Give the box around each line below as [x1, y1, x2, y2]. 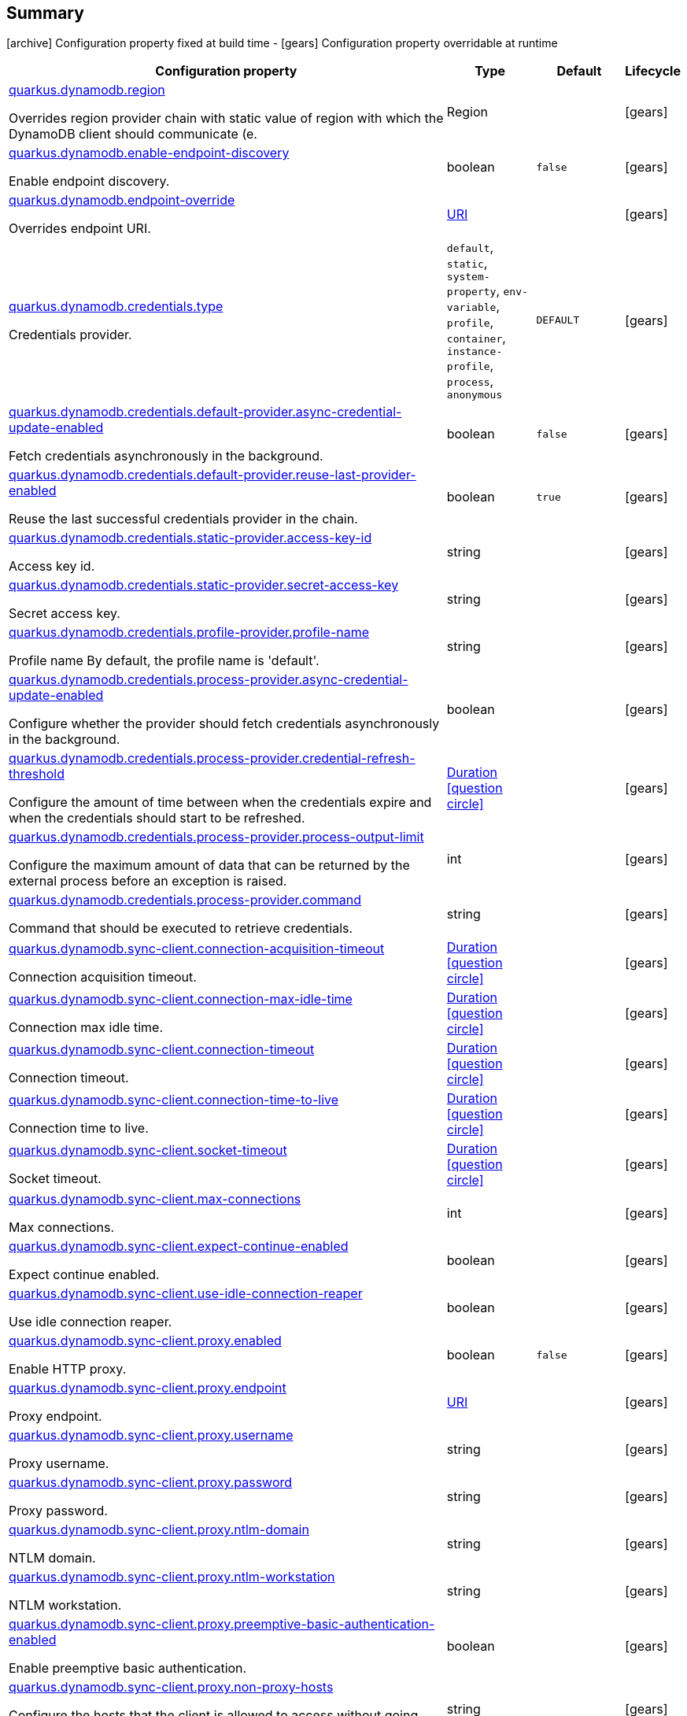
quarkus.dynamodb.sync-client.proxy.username [9, 1427, 294, 1444]
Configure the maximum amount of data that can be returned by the [9, 857, 410, 874]
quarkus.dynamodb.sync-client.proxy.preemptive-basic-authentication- [9, 1616, 435, 1633]
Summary [6, 3, 84, 23]
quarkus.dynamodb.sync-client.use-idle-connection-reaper [9, 1285, 363, 1302]
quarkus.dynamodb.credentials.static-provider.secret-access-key [9, 577, 399, 594]
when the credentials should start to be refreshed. [9, 810, 305, 827]
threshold [9, 766, 65, 782]
